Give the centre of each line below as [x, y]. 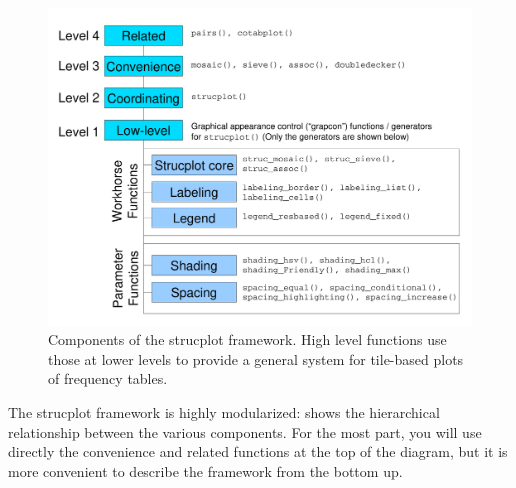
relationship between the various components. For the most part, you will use [245, 431]
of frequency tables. [108, 378]
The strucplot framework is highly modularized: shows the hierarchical [224, 411]
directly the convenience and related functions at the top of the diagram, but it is [258, 451]
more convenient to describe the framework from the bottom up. [205, 470]
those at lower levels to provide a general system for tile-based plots [256, 358]
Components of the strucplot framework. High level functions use [247, 339]
